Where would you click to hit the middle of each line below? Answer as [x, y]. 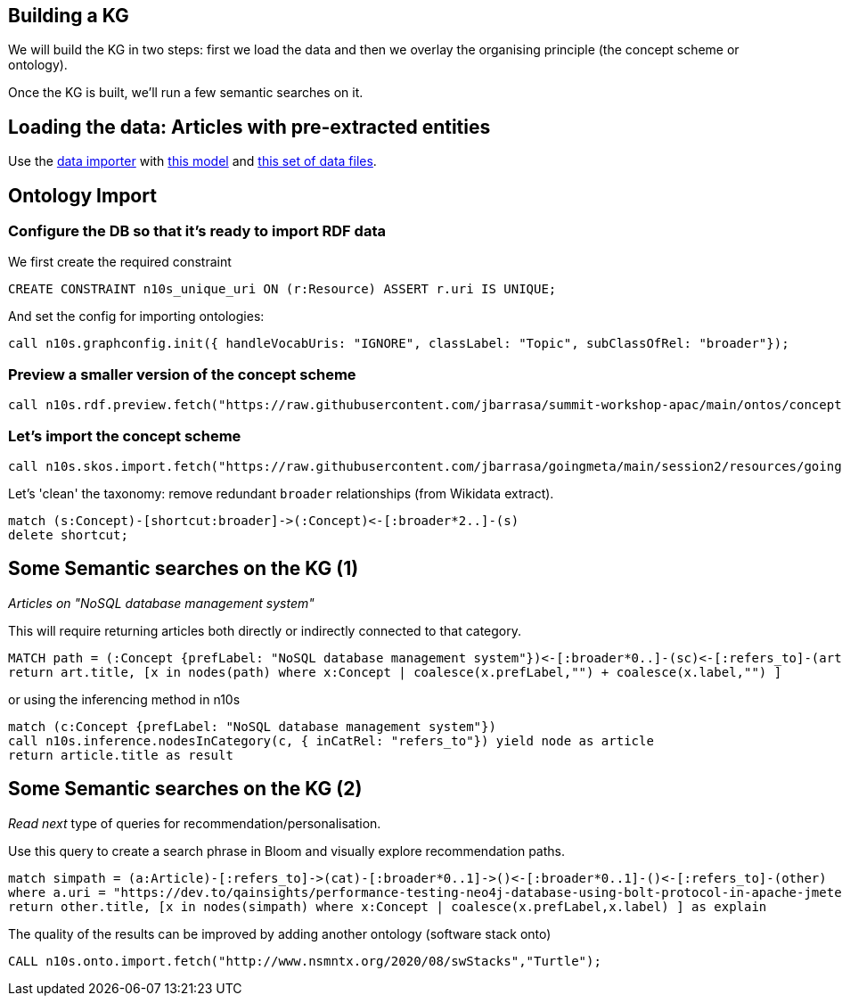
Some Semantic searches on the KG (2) [185, 789]
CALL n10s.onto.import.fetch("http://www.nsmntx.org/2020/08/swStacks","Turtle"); [305, 961]
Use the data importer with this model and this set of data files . [192, 161]
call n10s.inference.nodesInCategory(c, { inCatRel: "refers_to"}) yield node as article [331, 740]
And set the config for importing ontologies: [136, 317]
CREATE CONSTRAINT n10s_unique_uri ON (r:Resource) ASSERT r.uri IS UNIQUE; [282, 289]
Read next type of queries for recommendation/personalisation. [195, 823]
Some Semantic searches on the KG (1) [184, 569]
